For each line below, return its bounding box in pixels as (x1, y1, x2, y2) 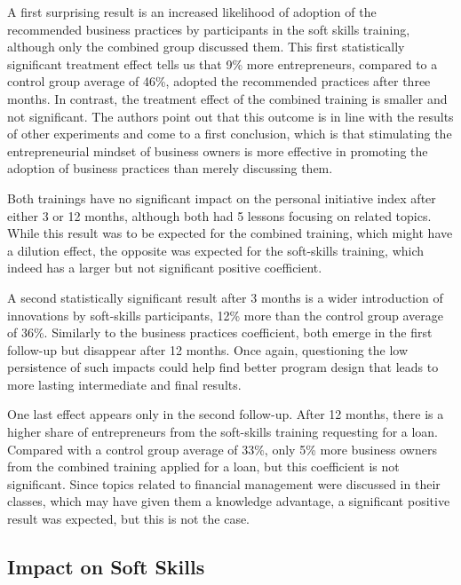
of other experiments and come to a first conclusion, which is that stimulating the (7, 124, 452, 143)
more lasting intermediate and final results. (7, 375, 242, 393)
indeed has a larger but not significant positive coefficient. (7, 258, 322, 277)
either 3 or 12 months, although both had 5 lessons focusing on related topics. (7, 206, 432, 225)
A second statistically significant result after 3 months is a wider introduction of (7, 288, 443, 306)
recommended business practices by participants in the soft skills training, (7, 20, 410, 38)
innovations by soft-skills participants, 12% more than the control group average (7, 305, 443, 324)
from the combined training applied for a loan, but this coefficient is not (7, 457, 400, 476)
